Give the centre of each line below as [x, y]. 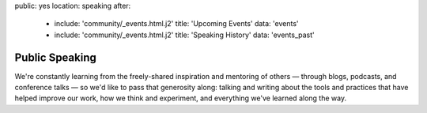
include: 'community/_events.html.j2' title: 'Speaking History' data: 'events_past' [185, 35]
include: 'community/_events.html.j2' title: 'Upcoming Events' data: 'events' [177, 24]
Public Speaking [55, 57]
